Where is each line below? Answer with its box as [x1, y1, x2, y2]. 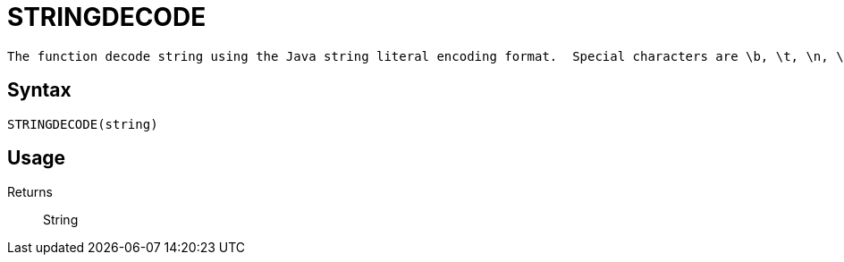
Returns [7, 184, 53, 200]
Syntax [7, 79, 72, 102]
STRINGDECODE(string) [7, 116, 158, 131]
